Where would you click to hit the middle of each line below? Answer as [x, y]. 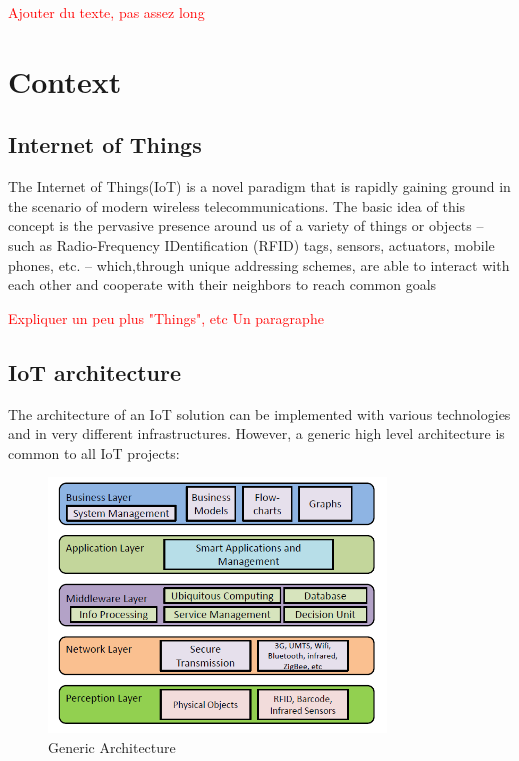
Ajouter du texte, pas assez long [106, 12]
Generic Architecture [112, 746]
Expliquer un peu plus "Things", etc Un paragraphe [166, 317]
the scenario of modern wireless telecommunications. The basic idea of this [237, 205]
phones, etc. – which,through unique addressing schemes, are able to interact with [259, 264]
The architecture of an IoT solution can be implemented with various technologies [259, 413]
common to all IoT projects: [94, 452]
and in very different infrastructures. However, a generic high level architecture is [256, 433]
